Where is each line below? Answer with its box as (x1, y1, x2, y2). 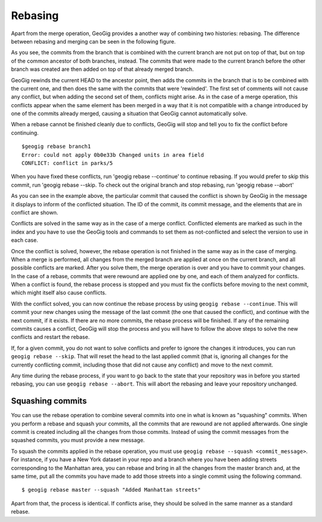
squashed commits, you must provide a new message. (11, 437, 145, 444)
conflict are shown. (11, 209, 58, 216)
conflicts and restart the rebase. (11, 334, 90, 341)
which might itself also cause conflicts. (11, 289, 107, 296)
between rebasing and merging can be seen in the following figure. (11, 38, 176, 45)
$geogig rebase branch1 (21, 143, 91, 150)
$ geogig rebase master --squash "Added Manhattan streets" (21, 486, 201, 493)
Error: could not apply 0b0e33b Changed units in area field (21, 151, 204, 158)
